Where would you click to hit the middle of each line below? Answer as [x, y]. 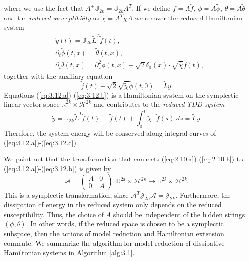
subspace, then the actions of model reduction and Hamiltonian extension [114, 233]
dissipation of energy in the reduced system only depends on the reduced [113, 205]
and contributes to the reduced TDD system [159, 104]
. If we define [151, 8]
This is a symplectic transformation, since [66, 195]
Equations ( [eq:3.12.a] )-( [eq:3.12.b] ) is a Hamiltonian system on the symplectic [121, 94]
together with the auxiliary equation [58, 75]
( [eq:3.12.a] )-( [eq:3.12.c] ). [41, 142]
